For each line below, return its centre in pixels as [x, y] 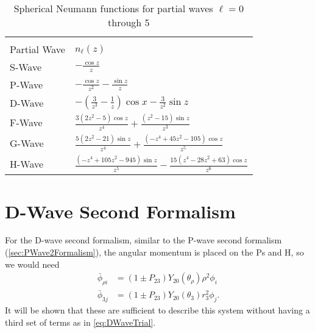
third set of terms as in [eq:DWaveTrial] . [80, 322]
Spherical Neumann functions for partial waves [113, 8]
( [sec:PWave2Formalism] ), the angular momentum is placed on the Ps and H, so [154, 252]
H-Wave [27, 163]
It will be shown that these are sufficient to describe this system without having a [157, 310]
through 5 [129, 22]
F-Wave [26, 122]
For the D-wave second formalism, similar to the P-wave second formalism [143, 240]
